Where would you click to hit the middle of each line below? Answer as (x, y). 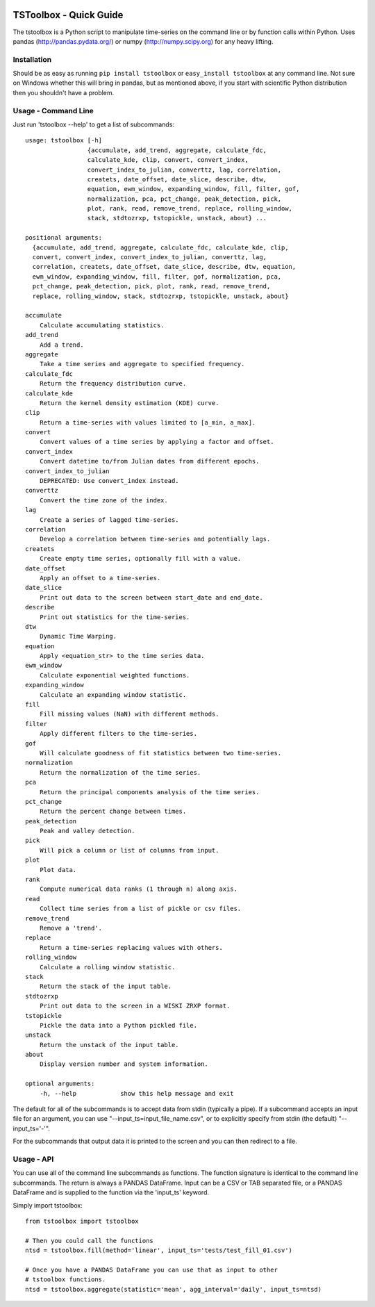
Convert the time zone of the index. (103, 500)
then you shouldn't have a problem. (64, 92)
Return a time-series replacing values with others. (131, 947)
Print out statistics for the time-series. (115, 617)
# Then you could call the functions (90, 1241)
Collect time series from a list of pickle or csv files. (140, 909)
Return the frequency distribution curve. (113, 384)
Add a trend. (61, 345)
